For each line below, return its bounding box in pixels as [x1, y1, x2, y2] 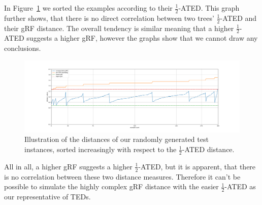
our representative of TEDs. [4, 191, 91, 202]
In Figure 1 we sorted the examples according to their [4, 3, 173, 13]
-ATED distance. [182, 144, 235, 155]
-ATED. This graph [178, 3, 240, 13]
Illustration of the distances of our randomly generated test [24, 134, 209, 144]
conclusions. [4, 43, 41, 53]
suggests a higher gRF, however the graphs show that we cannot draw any [26, 33, 258, 43]
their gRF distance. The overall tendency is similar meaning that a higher [4, 22, 234, 33]
